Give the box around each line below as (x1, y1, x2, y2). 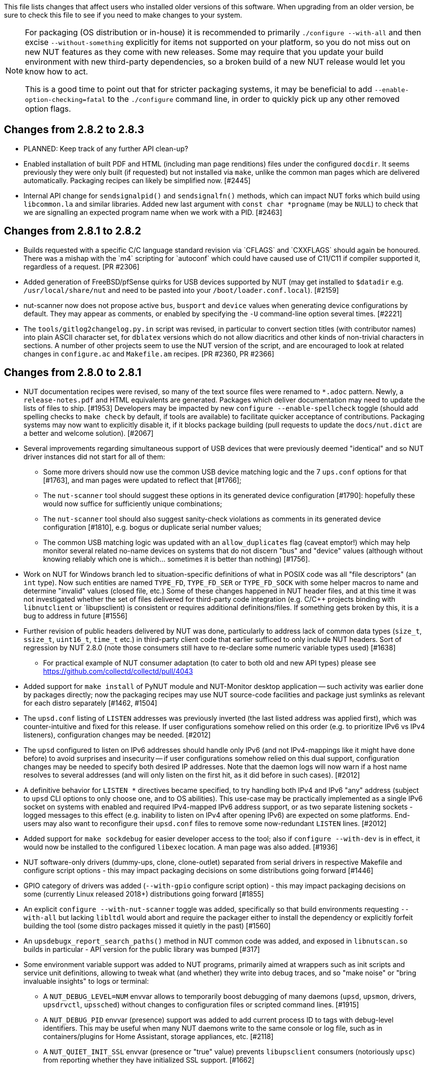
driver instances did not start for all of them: (24, 452, 166, 461)
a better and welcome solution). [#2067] (24, 428, 154, 437)
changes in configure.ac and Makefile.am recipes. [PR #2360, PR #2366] (24, 349, 274, 358)
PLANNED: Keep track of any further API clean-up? (24, 144, 189, 153)
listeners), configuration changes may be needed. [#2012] (24, 730, 211, 739)
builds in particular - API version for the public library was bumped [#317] (24, 945, 260, 953)
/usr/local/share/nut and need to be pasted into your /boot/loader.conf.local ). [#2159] (24, 285, 339, 294)
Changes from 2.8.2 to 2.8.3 (4, 123, 144, 136)
